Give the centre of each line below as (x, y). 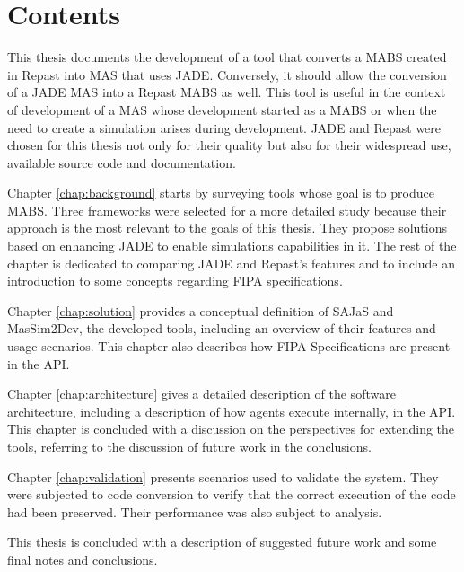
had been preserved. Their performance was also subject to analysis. (195, 511)
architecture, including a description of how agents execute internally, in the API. (232, 411)
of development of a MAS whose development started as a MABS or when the (222, 109)
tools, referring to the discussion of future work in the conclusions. (189, 446)
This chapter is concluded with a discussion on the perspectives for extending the (231, 429)
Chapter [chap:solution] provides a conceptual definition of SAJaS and (201, 310)
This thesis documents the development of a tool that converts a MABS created (227, 57)
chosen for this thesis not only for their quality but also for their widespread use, (229, 145)
